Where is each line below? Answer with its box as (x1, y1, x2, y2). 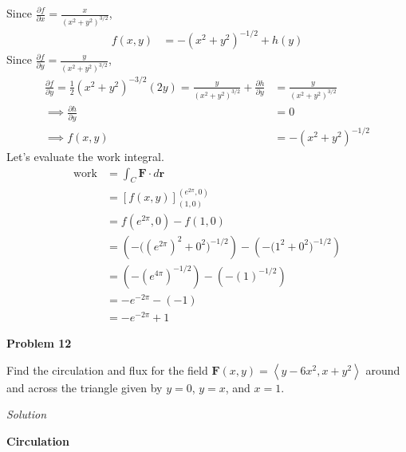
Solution (6, 406, 47, 423)
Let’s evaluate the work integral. (6, 148, 164, 165)
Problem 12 (6, 335, 72, 352)
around (365, 361, 400, 378)
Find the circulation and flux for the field (6, 361, 208, 378)
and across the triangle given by (6, 379, 163, 395)
